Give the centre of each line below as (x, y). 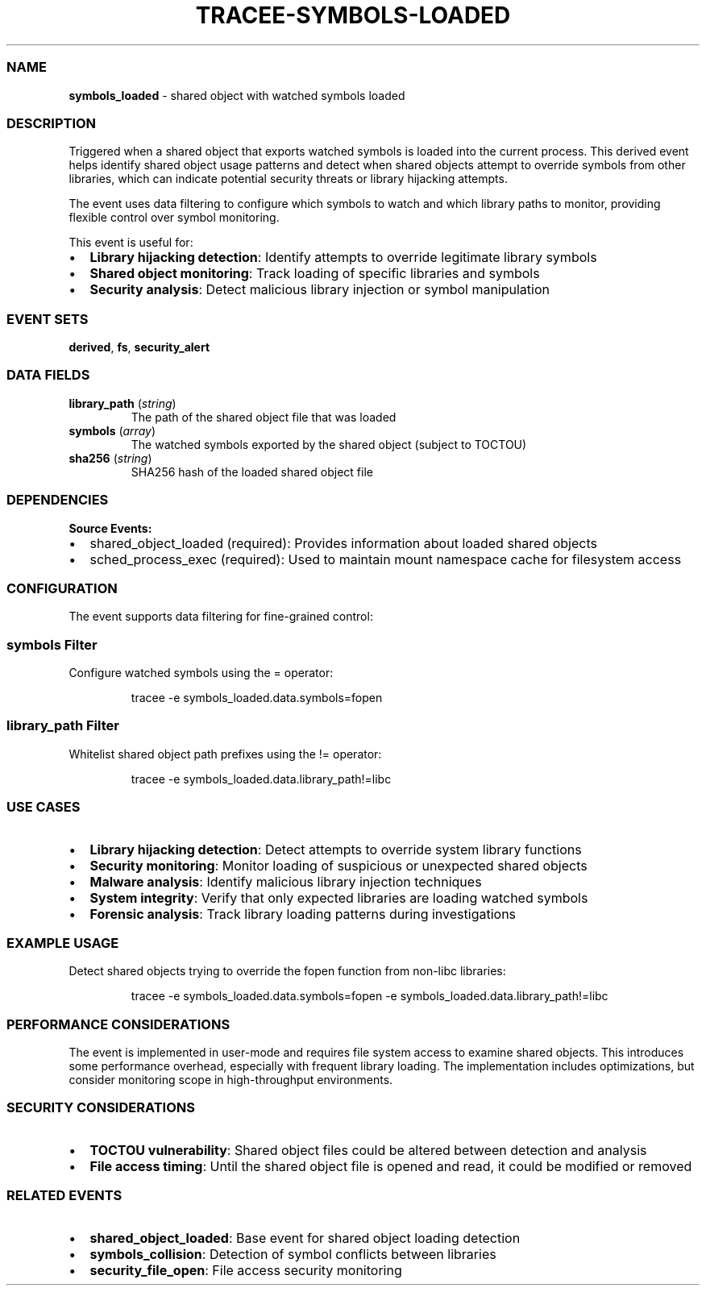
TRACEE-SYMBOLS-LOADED (353, 15)
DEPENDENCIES (58, 500)
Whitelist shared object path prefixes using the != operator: (225, 754)
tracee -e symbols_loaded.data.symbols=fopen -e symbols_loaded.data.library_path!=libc (370, 996)
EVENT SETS (48, 319)
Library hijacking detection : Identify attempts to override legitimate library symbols (343, 258)
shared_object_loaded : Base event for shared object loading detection (305, 1238)
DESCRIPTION (52, 123)
